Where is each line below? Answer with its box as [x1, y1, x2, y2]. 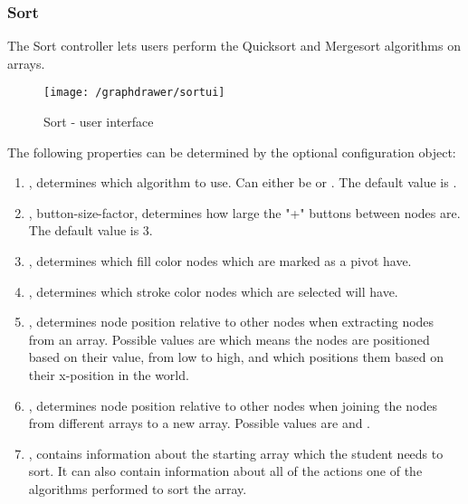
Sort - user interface [43, 112, 154, 131]
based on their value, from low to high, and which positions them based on [28, 347, 444, 366]
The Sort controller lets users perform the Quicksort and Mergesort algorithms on [7, 36, 461, 55]
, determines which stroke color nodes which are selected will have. [28, 281, 398, 300]
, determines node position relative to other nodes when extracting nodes [28, 312, 435, 331]
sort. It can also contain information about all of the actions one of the [28, 461, 423, 480]
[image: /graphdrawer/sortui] [43, 86, 225, 100]
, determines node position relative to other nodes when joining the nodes [28, 395, 437, 414]
